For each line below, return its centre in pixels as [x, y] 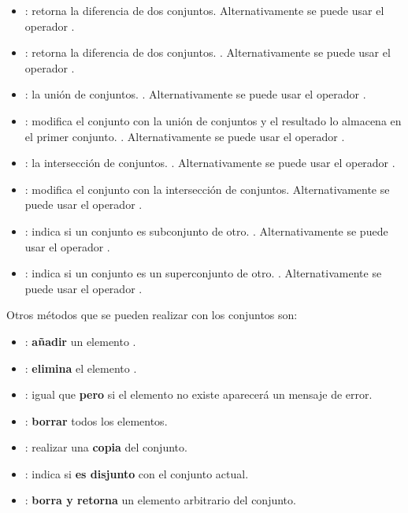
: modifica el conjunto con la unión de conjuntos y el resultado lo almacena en [213, 120]
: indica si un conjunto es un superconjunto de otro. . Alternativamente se [203, 273]
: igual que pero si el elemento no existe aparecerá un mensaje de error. [198, 394]
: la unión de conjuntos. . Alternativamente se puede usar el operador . [195, 94]
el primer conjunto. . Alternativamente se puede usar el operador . [185, 136]
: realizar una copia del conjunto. [106, 447]
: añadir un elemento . [80, 341]
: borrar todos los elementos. [96, 420]
